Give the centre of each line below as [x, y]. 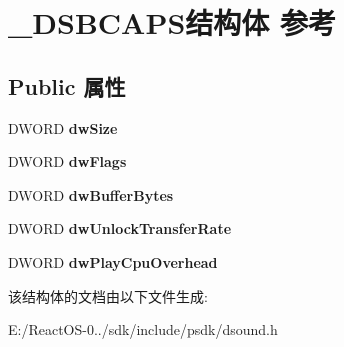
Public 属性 [67, 85]
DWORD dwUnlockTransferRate [120, 228]
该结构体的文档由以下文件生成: [108, 295]
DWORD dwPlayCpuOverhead [113, 261]
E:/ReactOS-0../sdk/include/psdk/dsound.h [143, 329]
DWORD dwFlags [67, 161]
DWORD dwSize [63, 127]
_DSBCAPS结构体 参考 [172, 22]
